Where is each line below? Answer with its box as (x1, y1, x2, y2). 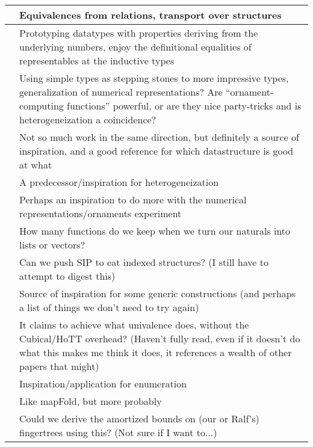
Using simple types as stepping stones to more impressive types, (19, 71, 289, 85)
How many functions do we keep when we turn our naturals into (19, 224, 291, 238)
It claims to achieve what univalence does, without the (19, 318, 249, 331)
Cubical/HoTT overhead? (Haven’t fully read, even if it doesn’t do (19, 331, 300, 345)
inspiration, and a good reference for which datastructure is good (19, 144, 294, 158)
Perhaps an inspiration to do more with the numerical (19, 193, 247, 206)
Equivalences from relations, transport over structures (19, 8, 282, 22)
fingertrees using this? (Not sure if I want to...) (19, 425, 217, 439)
